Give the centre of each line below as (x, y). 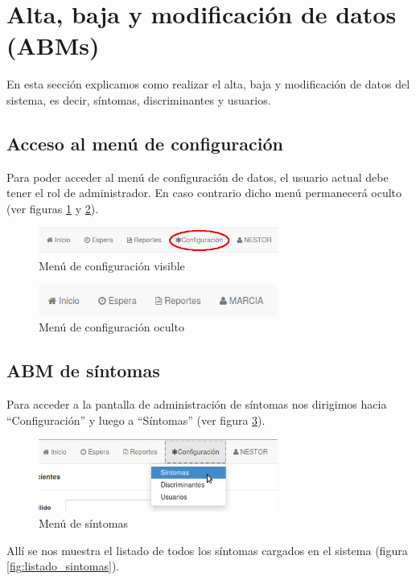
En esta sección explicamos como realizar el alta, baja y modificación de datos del (208, 84)
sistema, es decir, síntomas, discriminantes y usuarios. (139, 99)
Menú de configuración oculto (111, 327)
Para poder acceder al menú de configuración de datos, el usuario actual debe (198, 177)
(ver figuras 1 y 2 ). (53, 208)
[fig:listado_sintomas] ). (63, 566)
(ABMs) (53, 45)
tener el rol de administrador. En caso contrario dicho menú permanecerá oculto (204, 193)
